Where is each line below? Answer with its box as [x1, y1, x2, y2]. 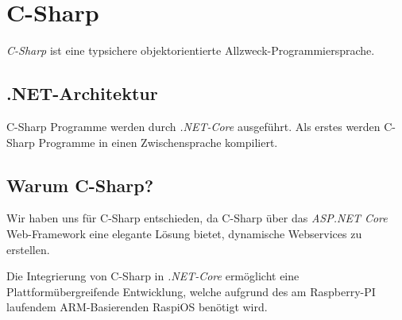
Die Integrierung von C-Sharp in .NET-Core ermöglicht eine [6, 268, 300, 284]
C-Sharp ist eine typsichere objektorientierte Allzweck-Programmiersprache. [6, 42, 375, 59]
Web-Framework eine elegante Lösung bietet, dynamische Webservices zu [6, 225, 362, 241]
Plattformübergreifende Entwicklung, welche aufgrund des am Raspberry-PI [6, 283, 376, 299]
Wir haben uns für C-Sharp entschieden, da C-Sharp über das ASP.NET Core [6, 210, 388, 226]
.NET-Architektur [6, 81, 158, 106]
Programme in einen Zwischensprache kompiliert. [38, 133, 278, 150]
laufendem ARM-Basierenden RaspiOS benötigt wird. [6, 299, 268, 315]
